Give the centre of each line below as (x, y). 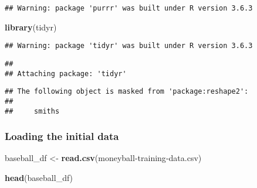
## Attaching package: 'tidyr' (66, 74)
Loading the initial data (62, 136)
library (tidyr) (31, 27)
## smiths (32, 111)
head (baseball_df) (39, 177)
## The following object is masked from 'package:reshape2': (127, 92)
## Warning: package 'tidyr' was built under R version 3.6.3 (129, 46)
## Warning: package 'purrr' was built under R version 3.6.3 (129, 8)
